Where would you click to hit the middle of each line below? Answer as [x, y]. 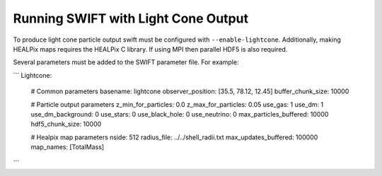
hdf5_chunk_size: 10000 [66, 124]
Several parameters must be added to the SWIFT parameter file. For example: [126, 62]
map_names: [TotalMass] [68, 147]
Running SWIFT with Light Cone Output [131, 18]
